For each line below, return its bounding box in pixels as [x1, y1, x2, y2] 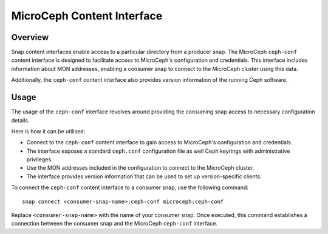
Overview [11, 32, 49, 42]
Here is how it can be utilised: [11, 127, 86, 135]
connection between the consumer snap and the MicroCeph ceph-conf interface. [11, 220, 218, 227]
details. [11, 116, 30, 124]
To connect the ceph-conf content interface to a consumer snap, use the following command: [11, 184, 249, 191]
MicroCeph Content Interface [11, 9, 163, 22]
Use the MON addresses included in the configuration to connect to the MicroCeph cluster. [26, 164, 255, 172]
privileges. [26, 156, 53, 163]
